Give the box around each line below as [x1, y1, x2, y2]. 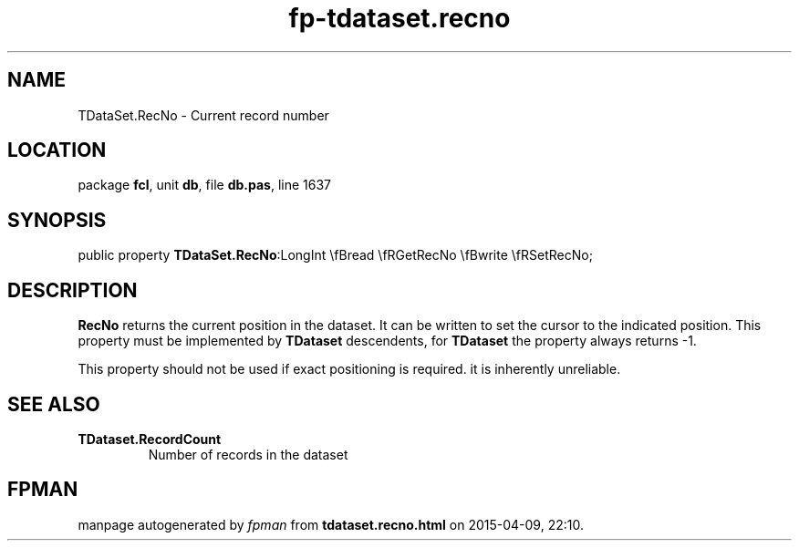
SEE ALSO [7, 392, 100, 416]
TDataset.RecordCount [78, 430, 222, 447]
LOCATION [7, 139, 107, 162]
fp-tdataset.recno [288, 3, 511, 34]
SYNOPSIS [7, 208, 107, 232]
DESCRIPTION [7, 278, 138, 302]
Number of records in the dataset [148, 446, 348, 462]
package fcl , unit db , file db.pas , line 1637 [78, 177, 331, 193]
